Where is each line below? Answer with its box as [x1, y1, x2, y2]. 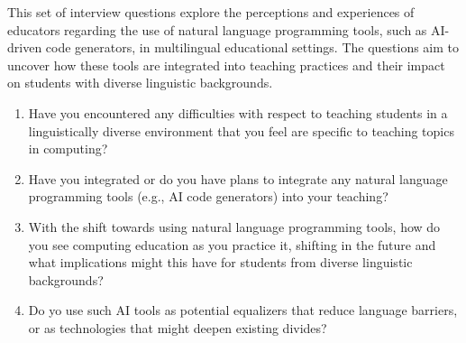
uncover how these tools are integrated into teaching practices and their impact [7, 55, 445, 74]
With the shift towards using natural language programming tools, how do [28, 217, 441, 236]
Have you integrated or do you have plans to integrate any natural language [28, 169, 448, 188]
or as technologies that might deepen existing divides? [28, 318, 327, 337]
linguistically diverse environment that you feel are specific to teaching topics [28, 121, 454, 140]
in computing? [28, 139, 108, 158]
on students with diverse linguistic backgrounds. [7, 73, 273, 92]
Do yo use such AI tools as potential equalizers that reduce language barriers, [28, 301, 458, 320]
